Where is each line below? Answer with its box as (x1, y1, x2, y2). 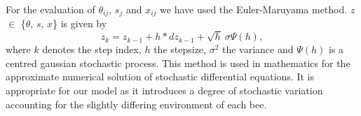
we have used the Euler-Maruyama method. (160, 2, 348, 16)
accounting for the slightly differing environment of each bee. (6, 96, 267, 111)
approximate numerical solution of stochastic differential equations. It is (6, 69, 314, 84)
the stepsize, (154, 42, 206, 57)
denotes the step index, (42, 42, 142, 57)
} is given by (53, 16, 107, 31)
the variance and (222, 42, 294, 57)
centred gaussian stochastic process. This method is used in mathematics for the (6, 55, 350, 70)
